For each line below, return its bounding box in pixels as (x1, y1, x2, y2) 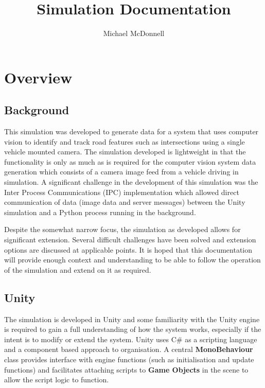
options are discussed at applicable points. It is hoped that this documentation (4, 244, 253, 255)
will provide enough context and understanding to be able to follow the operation (4, 254, 261, 265)
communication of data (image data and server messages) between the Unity (4, 197, 245, 207)
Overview (4, 66, 73, 87)
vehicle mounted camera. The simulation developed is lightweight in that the (4, 146, 246, 157)
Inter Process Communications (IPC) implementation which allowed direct (4, 186, 239, 197)
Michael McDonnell (103, 28, 165, 39)
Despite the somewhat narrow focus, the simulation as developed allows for (4, 224, 241, 235)
